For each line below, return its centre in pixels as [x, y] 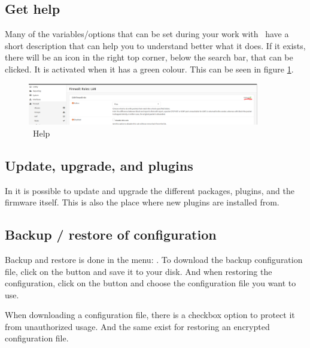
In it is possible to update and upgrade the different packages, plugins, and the [150, 190]
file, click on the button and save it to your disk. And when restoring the [139, 271]
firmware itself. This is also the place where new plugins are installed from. [142, 202]
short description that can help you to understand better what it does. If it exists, [155, 45]
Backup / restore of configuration [111, 234]
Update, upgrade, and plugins [99, 165]
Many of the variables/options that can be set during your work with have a [147, 34]
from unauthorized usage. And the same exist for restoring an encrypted [137, 326]
